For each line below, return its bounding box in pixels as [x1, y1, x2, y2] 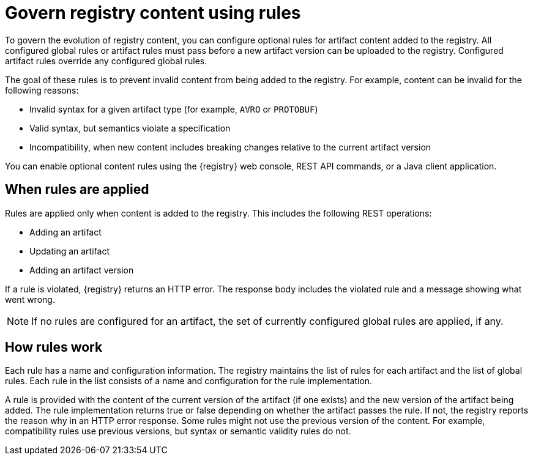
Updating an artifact [29, 245, 110, 256]
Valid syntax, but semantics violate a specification [29, 122, 231, 133]
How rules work [5, 339, 103, 355]
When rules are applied [5, 182, 149, 198]
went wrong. [5, 294, 55, 305]
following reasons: [5, 84, 79, 95]
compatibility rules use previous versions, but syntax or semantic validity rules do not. [5, 426, 351, 437]
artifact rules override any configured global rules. [5, 55, 207, 66]
